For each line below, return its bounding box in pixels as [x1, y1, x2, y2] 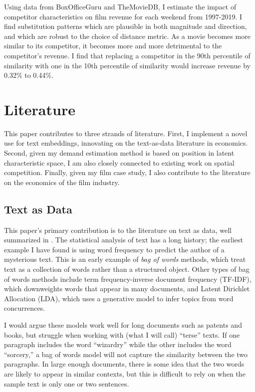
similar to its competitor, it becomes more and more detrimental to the [4, 40, 222, 51]
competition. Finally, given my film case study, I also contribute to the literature [4, 167, 251, 178]
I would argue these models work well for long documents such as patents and [4, 319, 242, 330]
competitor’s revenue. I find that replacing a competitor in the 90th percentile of [4, 50, 251, 60]
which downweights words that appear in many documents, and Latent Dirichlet [4, 283, 250, 294]
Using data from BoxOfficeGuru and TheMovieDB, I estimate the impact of [4, 1, 237, 11]
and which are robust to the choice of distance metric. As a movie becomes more [4, 30, 251, 41]
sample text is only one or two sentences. [4, 378, 129, 389]
